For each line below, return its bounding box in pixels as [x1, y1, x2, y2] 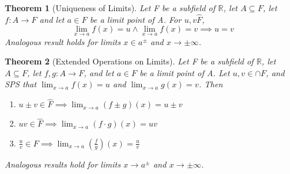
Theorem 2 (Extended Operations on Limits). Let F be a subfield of [5, 55, 254, 67]
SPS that [5, 78, 36, 90]
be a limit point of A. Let [139, 66, 230, 79]
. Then [198, 78, 223, 90]
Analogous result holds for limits [5, 35, 121, 47]
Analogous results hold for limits [5, 158, 121, 170]
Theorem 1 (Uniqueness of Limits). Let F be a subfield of [5, 2, 215, 13]
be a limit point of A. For [89, 13, 182, 25]
